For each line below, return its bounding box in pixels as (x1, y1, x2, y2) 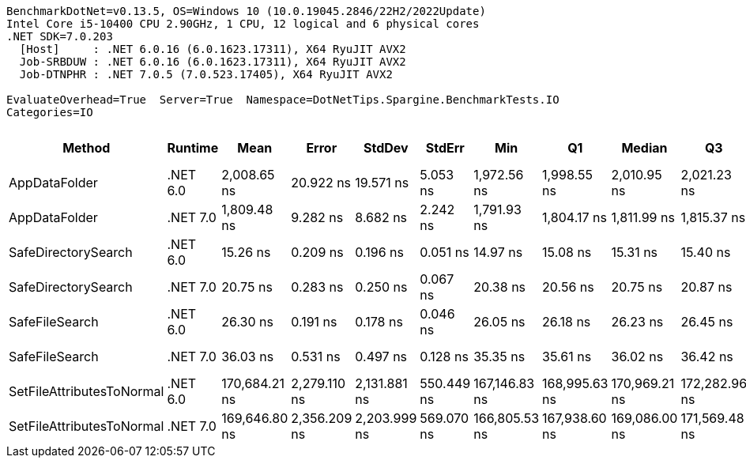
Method (62, 140, 111, 156)
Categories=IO (6, 106, 93, 119)
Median (621, 140, 668, 156)
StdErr (425, 140, 465, 156)
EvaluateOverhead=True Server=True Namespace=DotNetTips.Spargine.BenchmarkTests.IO (6, 93, 559, 106)
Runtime (167, 140, 219, 156)
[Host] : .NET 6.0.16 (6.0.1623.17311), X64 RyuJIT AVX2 (19, 43, 406, 55)
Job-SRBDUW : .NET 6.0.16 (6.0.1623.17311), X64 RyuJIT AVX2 (19, 55, 406, 68)
